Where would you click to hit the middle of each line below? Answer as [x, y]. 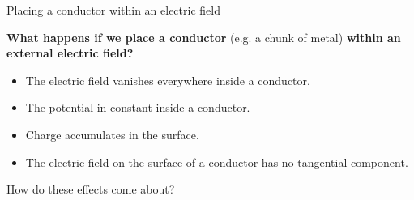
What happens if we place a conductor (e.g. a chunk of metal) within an [204, 37]
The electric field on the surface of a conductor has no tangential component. [217, 162]
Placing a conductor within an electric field [113, 10]
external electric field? [70, 53]
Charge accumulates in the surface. [112, 134]
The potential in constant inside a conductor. [138, 107]
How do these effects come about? [91, 189]
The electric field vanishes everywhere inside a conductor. [168, 80]
